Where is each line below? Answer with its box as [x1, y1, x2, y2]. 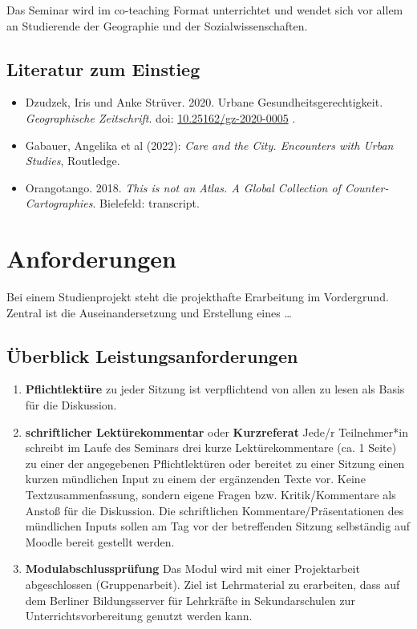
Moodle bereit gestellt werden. [25, 533, 175, 550]
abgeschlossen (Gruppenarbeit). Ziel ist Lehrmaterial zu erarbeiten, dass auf [25, 576, 400, 592]
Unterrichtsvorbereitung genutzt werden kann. [25, 607, 253, 624]
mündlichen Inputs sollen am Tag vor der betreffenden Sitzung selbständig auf [25, 518, 410, 534]
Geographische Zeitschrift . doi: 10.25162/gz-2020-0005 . [25, 109, 296, 126]
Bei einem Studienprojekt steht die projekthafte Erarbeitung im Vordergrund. [6, 288, 389, 305]
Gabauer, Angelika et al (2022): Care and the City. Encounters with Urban [25, 136, 394, 153]
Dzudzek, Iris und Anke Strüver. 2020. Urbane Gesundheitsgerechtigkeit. [25, 94, 383, 111]
